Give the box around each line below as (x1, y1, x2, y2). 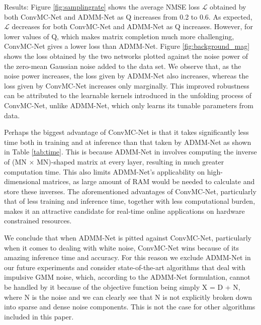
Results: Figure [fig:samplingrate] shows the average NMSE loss (4, 2, 200, 12)
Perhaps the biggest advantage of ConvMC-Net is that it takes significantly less (4, 127, 249, 137)
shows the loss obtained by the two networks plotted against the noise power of (4, 50, 248, 61)
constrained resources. (4, 215, 72, 226)
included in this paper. (4, 311, 74, 321)
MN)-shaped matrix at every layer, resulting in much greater (36, 156, 224, 167)
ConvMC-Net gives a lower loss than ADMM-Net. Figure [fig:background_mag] (4, 41, 250, 51)
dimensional (4, 176, 41, 187)
